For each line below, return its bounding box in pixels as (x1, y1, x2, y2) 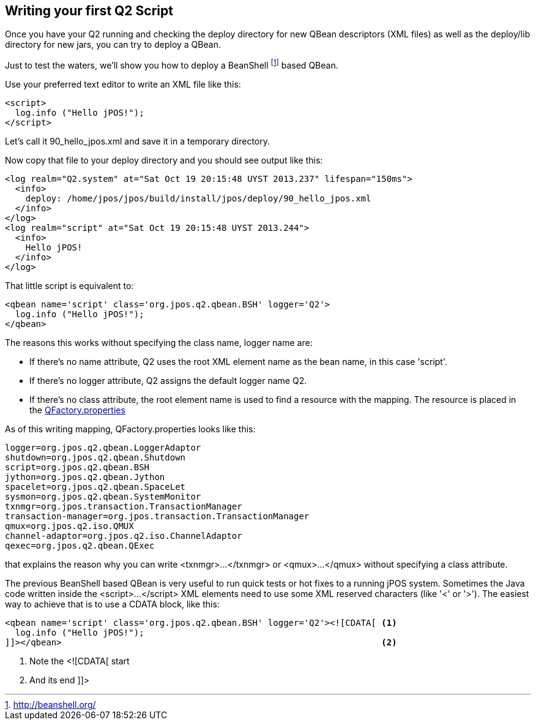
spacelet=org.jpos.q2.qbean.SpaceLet (5, 482, 186, 492)
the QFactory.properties (29, 405, 125, 416)
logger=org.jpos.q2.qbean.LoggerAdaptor (5, 443, 201, 453)
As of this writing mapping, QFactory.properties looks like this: (5, 424, 256, 435)
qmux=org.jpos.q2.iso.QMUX (5, 521, 134, 532)
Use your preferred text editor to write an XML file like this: (5, 79, 241, 90)
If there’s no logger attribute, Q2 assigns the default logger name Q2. (29, 375, 307, 386)
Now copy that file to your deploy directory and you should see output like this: (5, 155, 323, 166)
